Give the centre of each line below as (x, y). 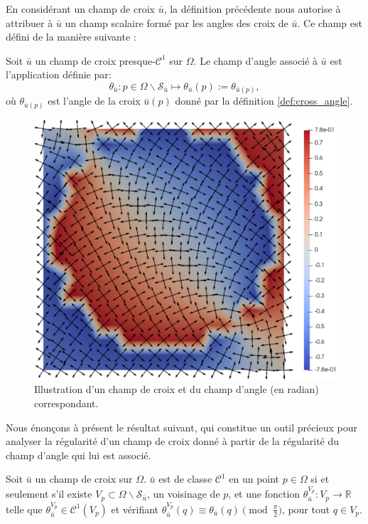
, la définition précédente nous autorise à (252, 9)
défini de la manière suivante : (71, 37)
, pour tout (306, 509)
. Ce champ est (330, 22)
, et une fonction (264, 494)
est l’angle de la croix (94, 101)
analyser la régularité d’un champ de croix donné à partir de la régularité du (173, 441)
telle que (24, 509)
